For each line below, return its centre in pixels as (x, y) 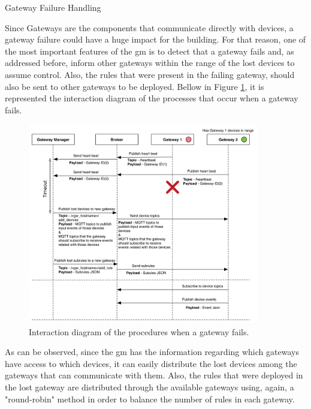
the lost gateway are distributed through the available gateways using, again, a (150, 387)
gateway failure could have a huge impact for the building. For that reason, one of (155, 39)
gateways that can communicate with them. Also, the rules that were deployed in (154, 375)
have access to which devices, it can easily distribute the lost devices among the (151, 363)
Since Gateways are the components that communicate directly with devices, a (149, 27)
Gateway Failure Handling (53, 7)
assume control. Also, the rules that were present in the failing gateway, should (150, 74)
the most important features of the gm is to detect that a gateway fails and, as (150, 51)
